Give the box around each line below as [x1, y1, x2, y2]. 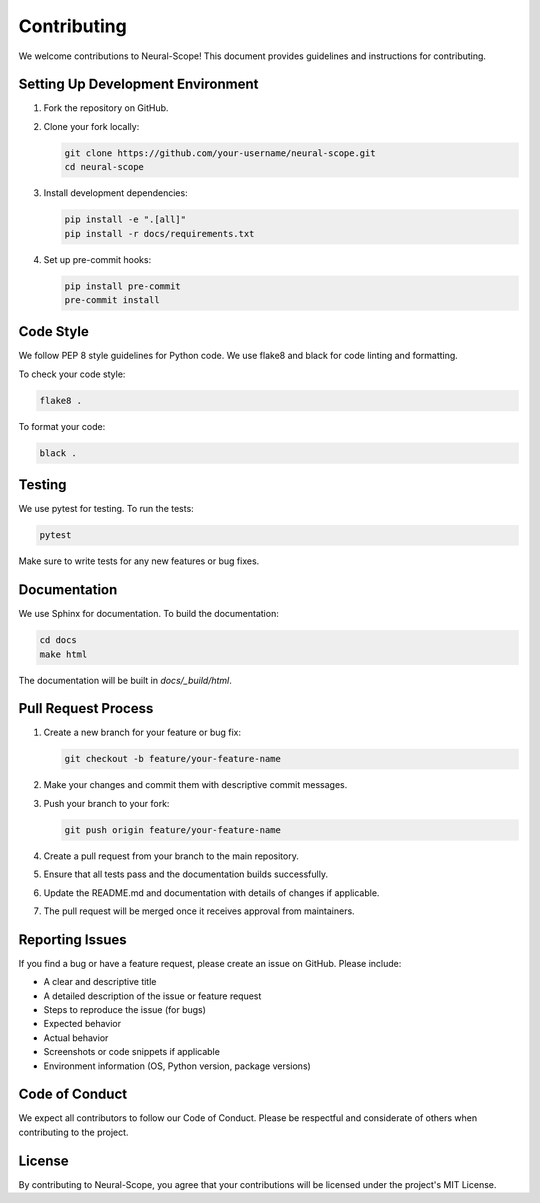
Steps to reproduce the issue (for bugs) [43, 1004, 207, 1015]
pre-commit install [64, 294, 160, 305]
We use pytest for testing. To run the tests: [18, 503, 194, 515]
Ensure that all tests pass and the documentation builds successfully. [43, 868, 329, 880]
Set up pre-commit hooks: [43, 253, 152, 265]
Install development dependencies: [43, 187, 189, 199]
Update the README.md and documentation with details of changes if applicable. [43, 886, 380, 899]
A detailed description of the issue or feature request [43, 990, 262, 1002]
